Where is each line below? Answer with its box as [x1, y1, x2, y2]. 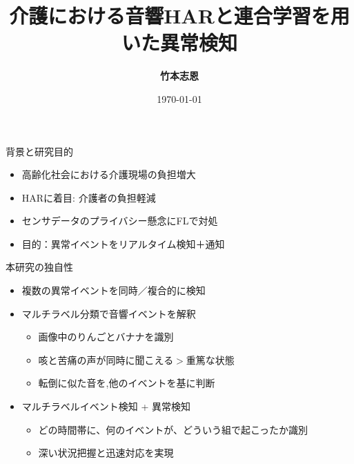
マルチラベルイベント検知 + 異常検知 [21, 399, 191, 414]
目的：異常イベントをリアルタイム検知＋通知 [21, 236, 225, 251]
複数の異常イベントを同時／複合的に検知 [21, 283, 206, 298]
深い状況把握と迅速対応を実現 [38, 445, 174, 460]
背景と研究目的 [6, 144, 73, 158]
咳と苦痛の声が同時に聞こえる [38, 352, 174, 367]
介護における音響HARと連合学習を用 [9, 1, 350, 30]
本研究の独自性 [6, 260, 73, 274]
